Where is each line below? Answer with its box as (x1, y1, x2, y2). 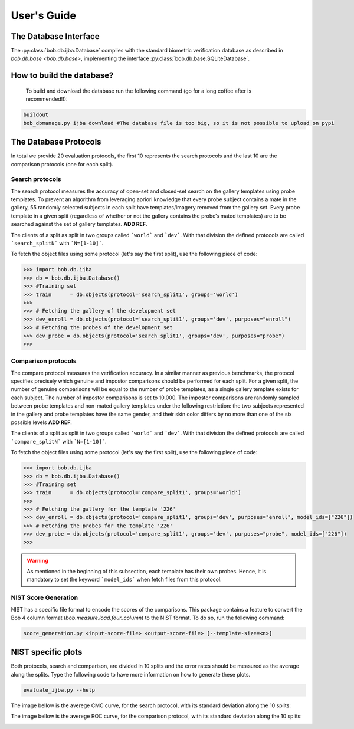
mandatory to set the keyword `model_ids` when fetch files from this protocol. (27, 576, 222, 583)
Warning (27, 557, 48, 564)
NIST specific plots (11, 647, 83, 657)
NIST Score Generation (11, 593, 78, 602)
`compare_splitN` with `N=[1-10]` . (11, 438, 107, 445)
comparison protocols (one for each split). (11, 160, 113, 168)
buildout (23, 111, 49, 118)
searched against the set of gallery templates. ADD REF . (11, 221, 147, 228)
